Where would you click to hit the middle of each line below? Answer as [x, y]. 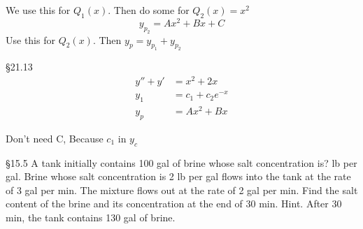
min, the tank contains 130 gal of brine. [91, 217]
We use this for [38, 10]
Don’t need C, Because [55, 138]
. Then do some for [149, 10]
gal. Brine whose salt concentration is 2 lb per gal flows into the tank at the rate [178, 176]
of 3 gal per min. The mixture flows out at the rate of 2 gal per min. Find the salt [182, 190]
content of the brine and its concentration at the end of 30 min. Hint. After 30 [174, 204]
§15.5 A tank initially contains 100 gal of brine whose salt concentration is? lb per [181, 162]
